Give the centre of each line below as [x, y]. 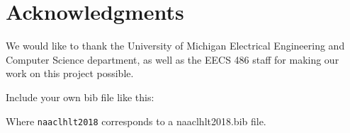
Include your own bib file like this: [80, 97]
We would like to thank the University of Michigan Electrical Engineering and [175, 46]
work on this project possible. [70, 73]
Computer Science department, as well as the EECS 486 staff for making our [173, 59]
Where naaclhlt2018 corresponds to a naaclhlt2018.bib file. [136, 121]
